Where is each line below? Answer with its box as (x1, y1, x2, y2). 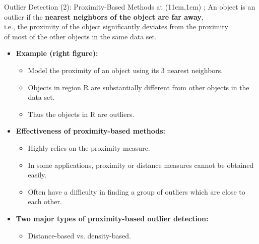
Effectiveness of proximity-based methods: (16, 126, 165, 136)
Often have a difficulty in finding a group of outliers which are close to (28, 186, 245, 197)
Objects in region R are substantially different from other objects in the (28, 82, 249, 92)
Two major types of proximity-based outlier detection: (16, 213, 209, 223)
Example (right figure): (16, 48, 98, 58)
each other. (28, 196, 62, 207)
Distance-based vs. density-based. (28, 230, 131, 240)
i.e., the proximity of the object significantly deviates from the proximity (4, 21, 228, 32)
